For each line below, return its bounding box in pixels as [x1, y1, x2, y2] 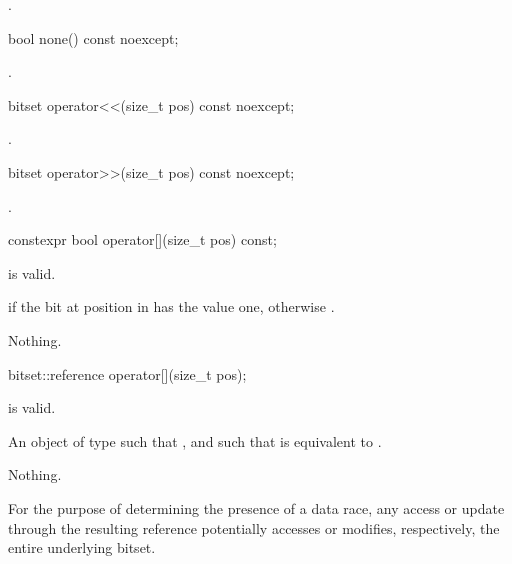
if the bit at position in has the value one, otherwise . [8, 296, 335, 317]
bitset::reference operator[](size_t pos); [8, 363, 247, 384]
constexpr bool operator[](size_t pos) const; [8, 229, 277, 250]
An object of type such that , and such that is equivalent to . [8, 430, 382, 451]
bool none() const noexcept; [8, 27, 179, 48]
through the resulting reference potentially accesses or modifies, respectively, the [8, 517, 500, 538]
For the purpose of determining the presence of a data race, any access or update [8, 497, 505, 518]
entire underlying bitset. [8, 537, 156, 558]
